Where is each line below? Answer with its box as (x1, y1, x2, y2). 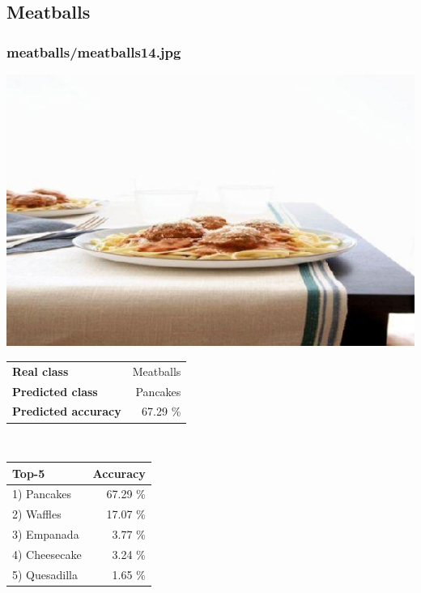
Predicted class (12, 382, 98, 399)
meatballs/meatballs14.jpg (6, 41, 181, 62)
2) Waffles (12, 506, 62, 523)
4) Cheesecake (12, 545, 82, 562)
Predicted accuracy (12, 403, 121, 420)
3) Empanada (12, 526, 79, 543)
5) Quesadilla (12, 565, 78, 582)
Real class (12, 362, 69, 379)
